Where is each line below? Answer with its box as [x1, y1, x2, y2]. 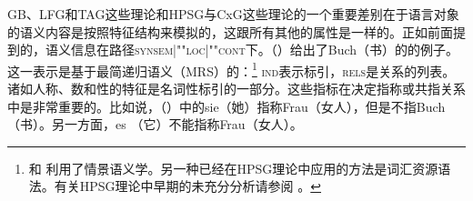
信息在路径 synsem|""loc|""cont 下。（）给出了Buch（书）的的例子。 [70, 40, 459, 59]
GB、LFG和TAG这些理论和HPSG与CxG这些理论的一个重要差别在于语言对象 [7, 5, 459, 23]
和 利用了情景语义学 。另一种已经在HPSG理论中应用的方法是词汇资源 [28, 158, 438, 177]
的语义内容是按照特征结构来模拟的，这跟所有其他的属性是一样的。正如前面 [7, 22, 453, 41]
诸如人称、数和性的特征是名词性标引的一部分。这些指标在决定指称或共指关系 [7, 79, 466, 98]
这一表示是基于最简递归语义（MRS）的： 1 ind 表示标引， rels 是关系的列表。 [7, 58, 456, 80]
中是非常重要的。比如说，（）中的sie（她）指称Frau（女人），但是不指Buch [7, 96, 446, 116]
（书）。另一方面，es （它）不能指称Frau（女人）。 [7, 115, 303, 134]
